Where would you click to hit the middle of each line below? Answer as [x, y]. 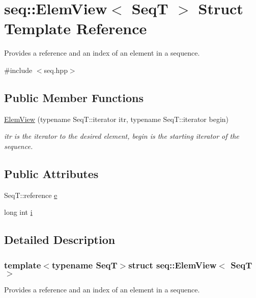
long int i [18, 212]
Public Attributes [51, 173]
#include [18, 70]
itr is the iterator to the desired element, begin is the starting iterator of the [122, 136]
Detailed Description [60, 240]
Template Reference [76, 28]
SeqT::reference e [31, 195]
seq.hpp [56, 70]
